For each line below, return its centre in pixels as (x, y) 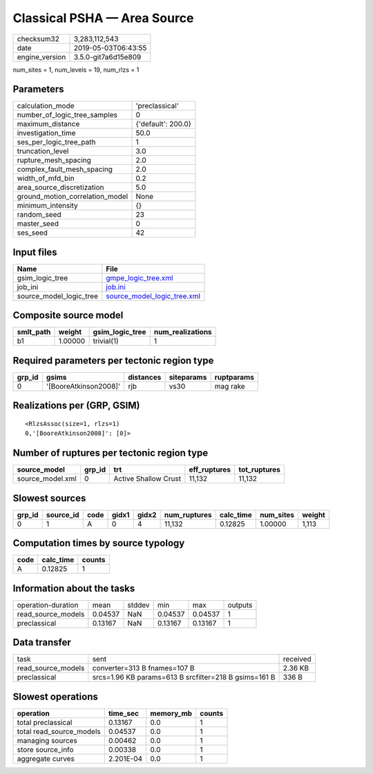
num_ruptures (188, 514)
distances (145, 377)
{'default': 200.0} (164, 124)
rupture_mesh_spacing (54, 160)
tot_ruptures (260, 470)
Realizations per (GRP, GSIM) (76, 406)
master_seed (38, 224)
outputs (240, 605)
